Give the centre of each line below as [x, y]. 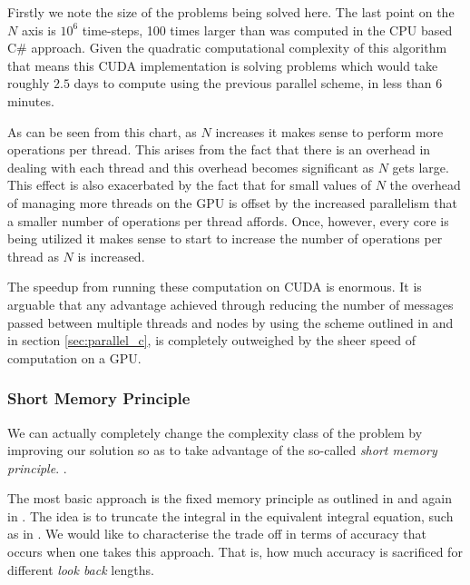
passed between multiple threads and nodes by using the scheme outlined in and [230, 322]
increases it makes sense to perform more [329, 131]
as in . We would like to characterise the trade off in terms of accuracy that [217, 534]
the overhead [425, 185]
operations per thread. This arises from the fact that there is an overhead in [219, 149]
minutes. [31, 100]
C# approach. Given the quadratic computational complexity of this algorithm [227, 48]
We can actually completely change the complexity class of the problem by [215, 432]
